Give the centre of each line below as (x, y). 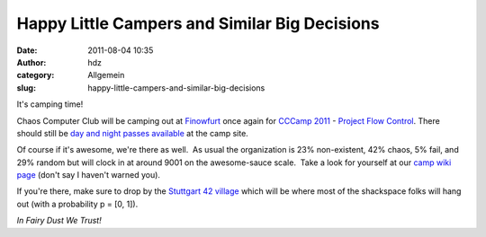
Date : (27, 50)
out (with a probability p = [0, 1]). (77, 204)
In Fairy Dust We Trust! (59, 221)
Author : (31, 62)
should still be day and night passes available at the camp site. (133, 133)
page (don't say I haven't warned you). (89, 175)
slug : (26, 88)
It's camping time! (50, 104)
